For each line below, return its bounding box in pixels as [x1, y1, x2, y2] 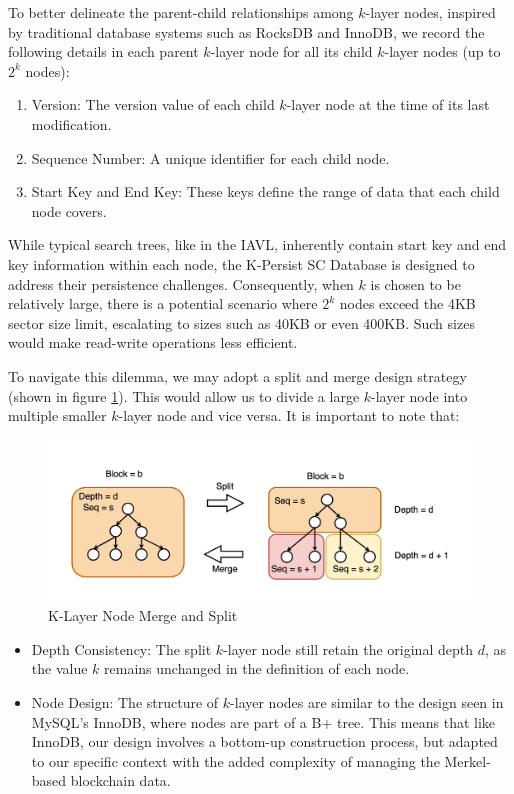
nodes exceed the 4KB [339, 293, 476, 314]
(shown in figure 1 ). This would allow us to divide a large [8, 385, 360, 406]
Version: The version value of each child [31, 94, 275, 115]
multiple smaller [8, 405, 107, 426]
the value [31, 658, 88, 679]
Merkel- [444, 750, 491, 771]
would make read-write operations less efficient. [8, 332, 298, 353]
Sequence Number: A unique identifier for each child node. [31, 147, 390, 168]
